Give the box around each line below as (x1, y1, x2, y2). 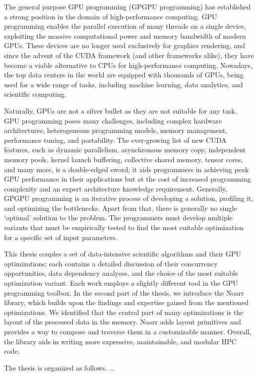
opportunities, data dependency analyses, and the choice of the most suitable (4, 268, 238, 278)
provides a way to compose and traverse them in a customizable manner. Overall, (4, 326, 252, 336)
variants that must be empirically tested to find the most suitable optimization (4, 222, 244, 233)
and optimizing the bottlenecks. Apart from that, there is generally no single (4, 202, 237, 213)
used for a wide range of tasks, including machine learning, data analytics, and (4, 79, 243, 89)
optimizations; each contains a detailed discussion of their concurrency (4, 258, 218, 268)
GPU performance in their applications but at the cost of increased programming (4, 174, 251, 184)
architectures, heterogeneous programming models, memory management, (4, 125, 227, 135)
